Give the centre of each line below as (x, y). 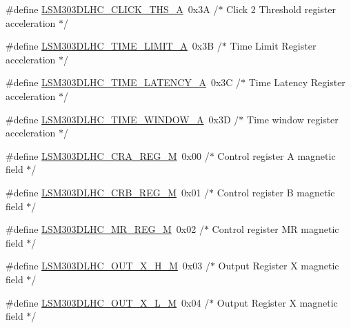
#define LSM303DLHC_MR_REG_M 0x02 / (105, 229)
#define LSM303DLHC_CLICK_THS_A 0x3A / (112, 9)
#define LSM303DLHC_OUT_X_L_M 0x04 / (108, 302)
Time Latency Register (297, 82)
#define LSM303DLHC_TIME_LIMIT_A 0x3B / (114, 46)
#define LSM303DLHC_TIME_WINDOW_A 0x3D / (122, 119)
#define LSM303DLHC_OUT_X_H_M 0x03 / (108, 266)
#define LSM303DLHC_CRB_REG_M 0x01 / (108, 192)
